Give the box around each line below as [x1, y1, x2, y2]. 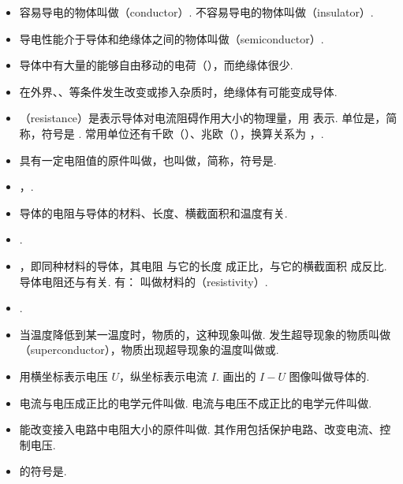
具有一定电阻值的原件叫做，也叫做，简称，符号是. [19, 151, 277, 168]
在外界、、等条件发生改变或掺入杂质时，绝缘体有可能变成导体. [19, 83, 338, 99]
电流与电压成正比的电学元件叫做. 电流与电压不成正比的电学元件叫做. [19, 394, 372, 411]
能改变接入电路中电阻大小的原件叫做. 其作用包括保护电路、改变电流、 [19, 421, 380, 437]
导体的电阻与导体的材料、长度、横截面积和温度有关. [19, 204, 288, 221]
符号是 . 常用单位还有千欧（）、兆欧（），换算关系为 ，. [41, 125, 324, 141]
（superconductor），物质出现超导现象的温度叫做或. [19, 341, 279, 358]
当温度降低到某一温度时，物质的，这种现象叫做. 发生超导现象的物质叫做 [19, 326, 391, 342]
